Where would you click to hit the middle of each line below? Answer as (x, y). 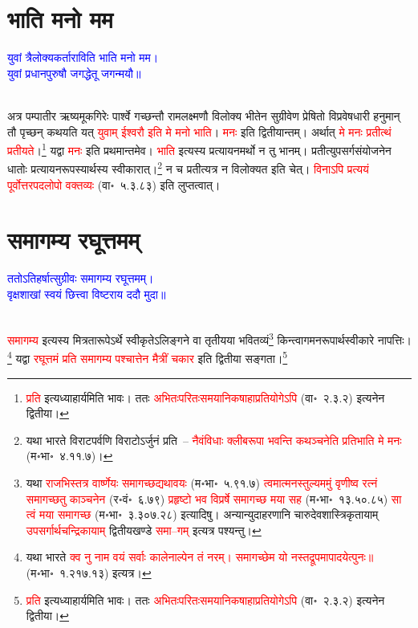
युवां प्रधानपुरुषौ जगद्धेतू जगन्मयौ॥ (74, 73)
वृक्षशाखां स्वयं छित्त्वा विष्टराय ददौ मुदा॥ (87, 294)
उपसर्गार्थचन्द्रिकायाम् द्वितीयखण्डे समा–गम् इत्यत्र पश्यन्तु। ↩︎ (144, 530)
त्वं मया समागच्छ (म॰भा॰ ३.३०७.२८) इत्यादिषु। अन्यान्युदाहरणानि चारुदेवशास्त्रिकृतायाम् (202, 514)
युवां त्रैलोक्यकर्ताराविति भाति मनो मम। (83, 57)
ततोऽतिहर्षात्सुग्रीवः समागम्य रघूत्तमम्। (81, 278)
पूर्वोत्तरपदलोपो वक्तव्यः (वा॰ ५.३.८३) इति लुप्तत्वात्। (114, 184)
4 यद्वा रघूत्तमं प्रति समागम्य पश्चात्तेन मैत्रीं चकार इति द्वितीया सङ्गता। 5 (148, 357)
